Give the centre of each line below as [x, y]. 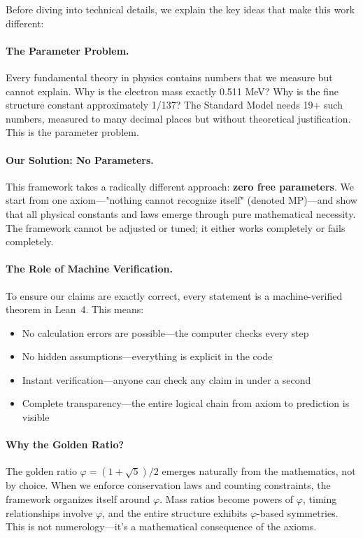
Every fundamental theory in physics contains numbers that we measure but [169, 77]
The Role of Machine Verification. [89, 269]
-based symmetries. [298, 512]
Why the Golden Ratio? [65, 444]
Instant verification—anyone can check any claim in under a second [166, 379]
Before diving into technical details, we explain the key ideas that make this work [180, 9]
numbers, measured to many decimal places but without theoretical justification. [178, 118]
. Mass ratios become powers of [227, 499]
